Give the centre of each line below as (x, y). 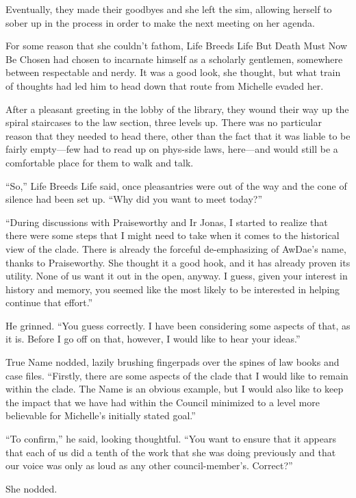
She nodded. (31, 488)
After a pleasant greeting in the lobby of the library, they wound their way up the (177, 109)
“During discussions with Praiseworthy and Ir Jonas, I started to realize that (167, 222)
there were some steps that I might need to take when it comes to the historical (173, 235)
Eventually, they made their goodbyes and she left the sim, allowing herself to (169, 9)
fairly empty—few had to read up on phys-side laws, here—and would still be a (172, 149)
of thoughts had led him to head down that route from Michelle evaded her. (165, 85)
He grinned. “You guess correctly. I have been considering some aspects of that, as (178, 325)
